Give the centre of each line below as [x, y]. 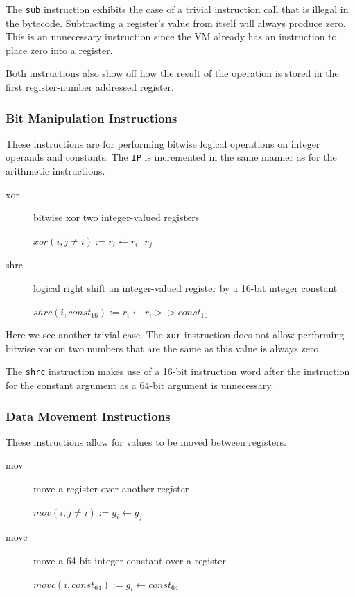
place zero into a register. [59, 50]
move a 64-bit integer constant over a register [130, 560]
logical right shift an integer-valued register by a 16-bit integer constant [185, 287]
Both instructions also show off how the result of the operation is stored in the [172, 73]
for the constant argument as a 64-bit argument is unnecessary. [140, 385]
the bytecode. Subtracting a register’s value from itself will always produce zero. [176, 23]
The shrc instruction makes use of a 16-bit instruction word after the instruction [178, 371]
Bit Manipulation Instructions [92, 118]
